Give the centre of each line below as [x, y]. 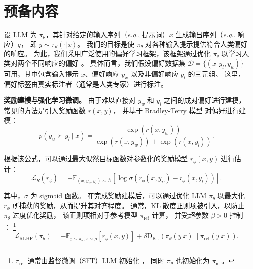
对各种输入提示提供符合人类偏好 [196, 44]
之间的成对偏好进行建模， [205, 100]
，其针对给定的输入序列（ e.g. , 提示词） [107, 34]
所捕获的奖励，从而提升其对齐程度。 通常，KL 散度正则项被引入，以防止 [128, 205]
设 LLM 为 [20, 34]
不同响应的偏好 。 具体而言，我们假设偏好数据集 [108, 63]
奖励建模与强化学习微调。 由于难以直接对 [70, 100]
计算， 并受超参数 [180, 215]
